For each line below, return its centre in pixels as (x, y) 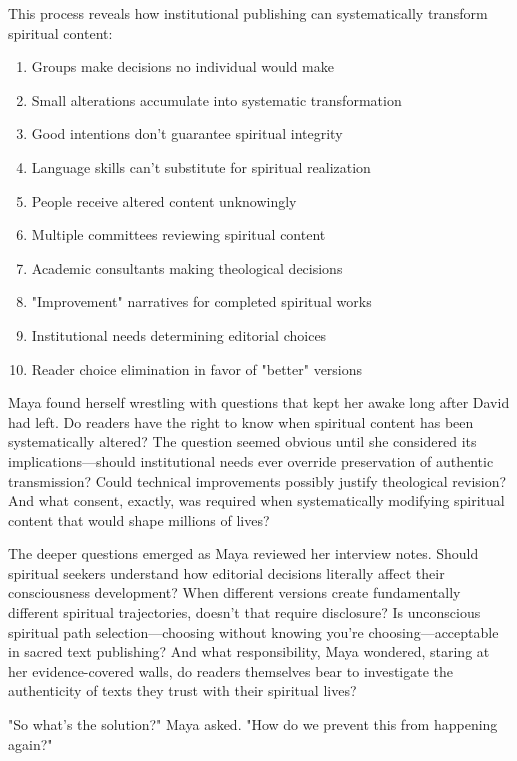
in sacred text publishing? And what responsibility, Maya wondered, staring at (249, 651)
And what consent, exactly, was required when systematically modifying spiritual (256, 500)
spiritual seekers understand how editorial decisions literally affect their (226, 572)
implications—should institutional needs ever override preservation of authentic (251, 460)
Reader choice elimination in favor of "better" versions (197, 368)
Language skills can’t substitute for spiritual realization (201, 166)
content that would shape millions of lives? (139, 519)
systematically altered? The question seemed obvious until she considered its (242, 441)
